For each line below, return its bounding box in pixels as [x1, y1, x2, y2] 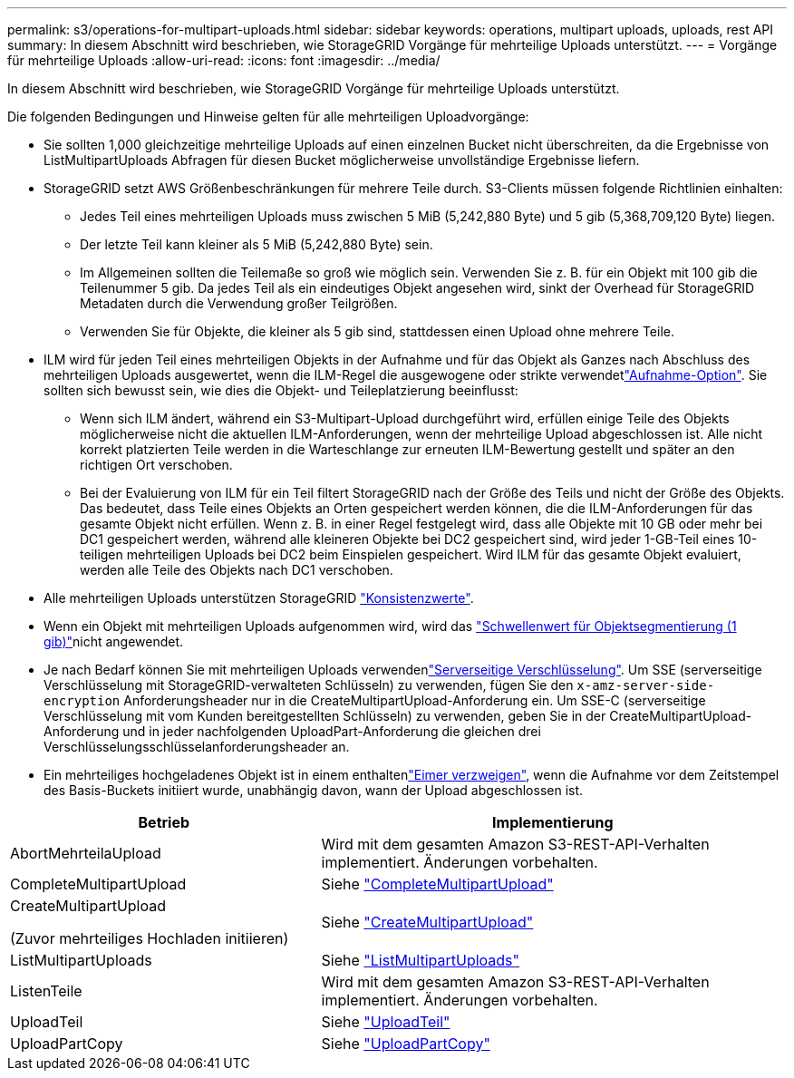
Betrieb [138, 813, 190, 831]
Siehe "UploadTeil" [321, 1013, 450, 1031]
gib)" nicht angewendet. [44, 634, 184, 649]
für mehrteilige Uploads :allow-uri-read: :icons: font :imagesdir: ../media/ [7, 53, 441, 68]
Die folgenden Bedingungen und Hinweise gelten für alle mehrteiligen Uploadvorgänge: [7, 109, 529, 124]
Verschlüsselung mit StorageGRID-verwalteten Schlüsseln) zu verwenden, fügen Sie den [44, 677, 574, 693]
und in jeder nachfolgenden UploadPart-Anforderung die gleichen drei [122, 724, 541, 739]
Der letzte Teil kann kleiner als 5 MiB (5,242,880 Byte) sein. [80, 237, 433, 252]
